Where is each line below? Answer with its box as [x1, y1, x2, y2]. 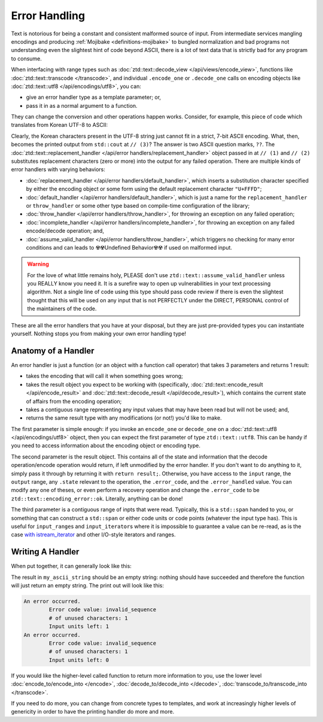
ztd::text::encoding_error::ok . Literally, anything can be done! [11, 495, 183, 502]
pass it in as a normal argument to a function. [26, 102, 138, 109]
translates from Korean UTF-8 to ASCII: [11, 122, 108, 129]
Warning [27, 260, 49, 268]
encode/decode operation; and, [26, 227, 105, 235]
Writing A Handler [11, 547, 80, 557]
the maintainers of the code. [27, 305, 97, 313]
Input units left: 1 [48, 623, 109, 630]
